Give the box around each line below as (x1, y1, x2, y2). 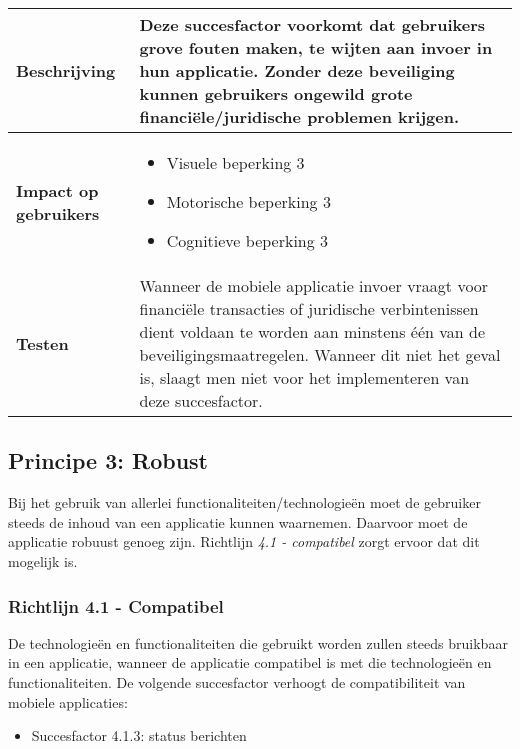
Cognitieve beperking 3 (166, 229, 329, 252)
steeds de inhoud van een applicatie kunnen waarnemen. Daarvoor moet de (8, 511, 468, 532)
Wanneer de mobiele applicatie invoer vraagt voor (139, 274, 489, 297)
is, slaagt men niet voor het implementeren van (139, 366, 470, 389)
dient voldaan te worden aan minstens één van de (139, 320, 486, 343)
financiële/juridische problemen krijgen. (139, 105, 459, 128)
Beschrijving (16, 59, 116, 82)
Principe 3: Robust (8, 445, 208, 476)
